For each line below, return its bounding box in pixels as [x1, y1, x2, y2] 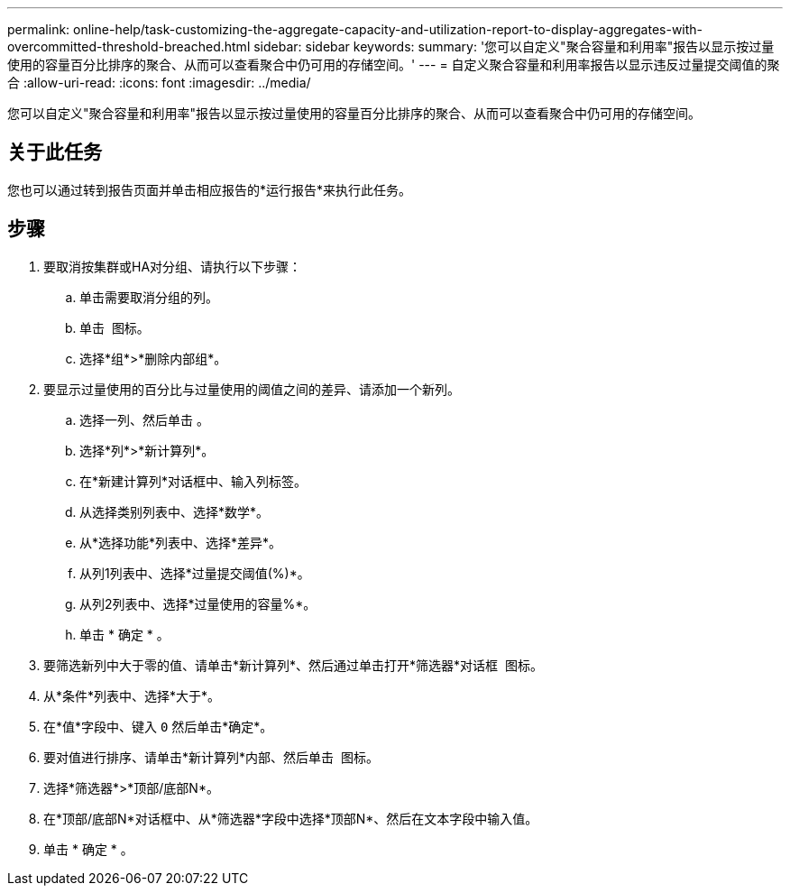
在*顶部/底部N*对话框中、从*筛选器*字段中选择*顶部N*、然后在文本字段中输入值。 [43, 810, 538, 826]
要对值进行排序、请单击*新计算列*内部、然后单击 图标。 [43, 749, 379, 765]
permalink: [7, 22, 70, 37]
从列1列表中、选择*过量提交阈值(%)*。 [79, 565, 310, 581]
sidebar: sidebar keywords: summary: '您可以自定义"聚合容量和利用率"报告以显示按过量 [253, 39, 775, 54]
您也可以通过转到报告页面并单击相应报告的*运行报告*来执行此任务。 [7, 181, 412, 198]
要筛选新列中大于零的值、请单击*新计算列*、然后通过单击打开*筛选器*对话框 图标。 [43, 657, 543, 673]
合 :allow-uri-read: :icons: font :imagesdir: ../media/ [7, 75, 311, 90]
